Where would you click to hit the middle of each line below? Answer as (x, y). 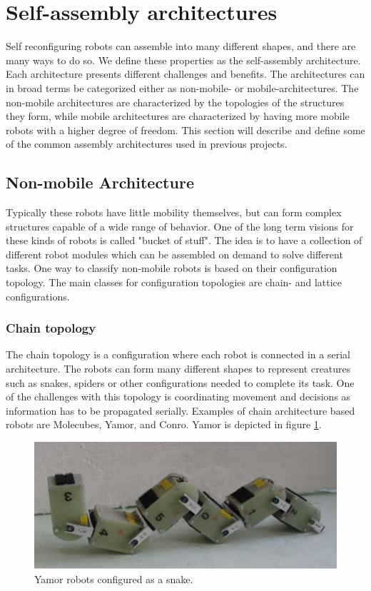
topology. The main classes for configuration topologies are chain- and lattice (174, 282)
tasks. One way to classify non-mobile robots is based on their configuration (172, 268)
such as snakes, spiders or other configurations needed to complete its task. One (180, 382)
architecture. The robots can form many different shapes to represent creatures (178, 369)
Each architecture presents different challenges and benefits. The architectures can (185, 74)
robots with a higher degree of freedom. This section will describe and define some (185, 130)
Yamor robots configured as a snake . (114, 579)
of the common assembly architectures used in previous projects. (147, 144)
